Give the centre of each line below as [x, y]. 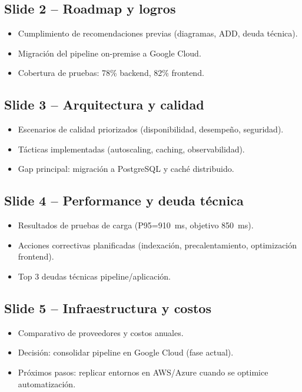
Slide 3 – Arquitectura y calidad [104, 104]
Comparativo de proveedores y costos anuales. [101, 332]
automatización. [47, 383]
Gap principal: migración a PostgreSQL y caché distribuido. [126, 169]
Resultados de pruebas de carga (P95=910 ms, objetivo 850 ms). [136, 225]
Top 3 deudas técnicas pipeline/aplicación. [94, 276]
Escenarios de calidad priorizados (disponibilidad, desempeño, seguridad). [151, 129]
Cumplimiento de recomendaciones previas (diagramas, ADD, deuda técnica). [158, 33]
